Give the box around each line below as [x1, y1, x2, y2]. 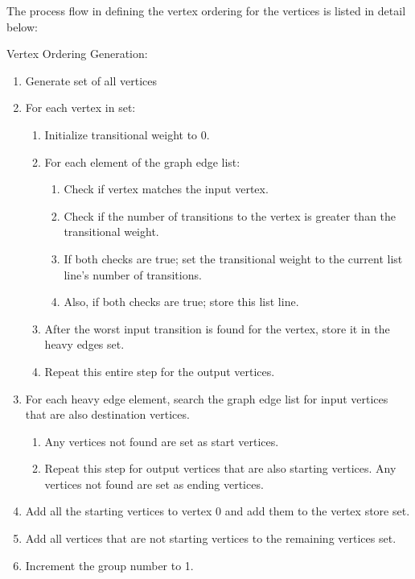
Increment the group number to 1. [25, 556, 194, 573]
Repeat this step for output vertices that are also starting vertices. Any [44, 460, 397, 477]
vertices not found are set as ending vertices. [44, 475, 264, 492]
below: [6, 18, 38, 35]
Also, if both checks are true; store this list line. [64, 293, 299, 310]
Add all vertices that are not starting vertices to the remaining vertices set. [25, 530, 397, 547]
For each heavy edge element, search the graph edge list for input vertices [25, 390, 388, 407]
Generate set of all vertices [25, 72, 158, 89]
